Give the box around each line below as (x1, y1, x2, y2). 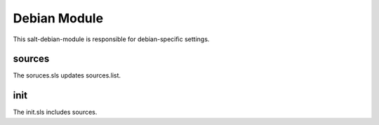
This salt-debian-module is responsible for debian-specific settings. (13, 35, 210, 43)
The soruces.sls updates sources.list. (13, 71, 121, 80)
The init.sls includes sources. (13, 108, 98, 117)
